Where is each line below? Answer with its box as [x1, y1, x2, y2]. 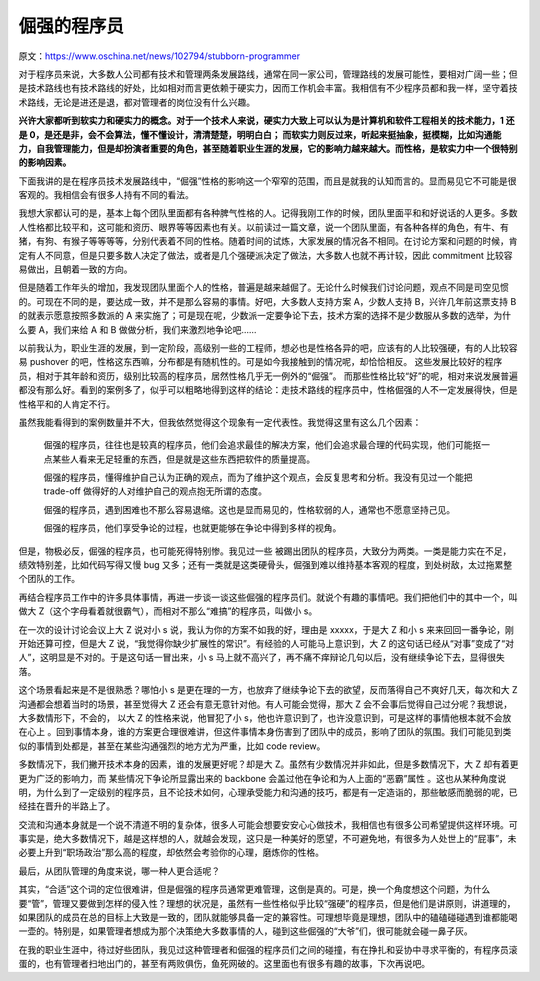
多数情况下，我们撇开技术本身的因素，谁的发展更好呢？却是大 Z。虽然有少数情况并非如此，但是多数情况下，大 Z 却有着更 [18, 758, 519, 770]
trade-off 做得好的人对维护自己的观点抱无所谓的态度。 [43, 485, 268, 497]
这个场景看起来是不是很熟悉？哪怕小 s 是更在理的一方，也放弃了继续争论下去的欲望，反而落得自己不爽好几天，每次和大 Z [18, 684, 519, 696]
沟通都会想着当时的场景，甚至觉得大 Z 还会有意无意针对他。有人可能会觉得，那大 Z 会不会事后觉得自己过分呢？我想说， [18, 698, 513, 710]
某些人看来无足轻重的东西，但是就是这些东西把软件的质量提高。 [51, 453, 315, 465]
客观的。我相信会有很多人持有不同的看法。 [18, 189, 194, 201]
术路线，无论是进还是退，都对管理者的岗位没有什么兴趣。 [18, 96, 255, 108]
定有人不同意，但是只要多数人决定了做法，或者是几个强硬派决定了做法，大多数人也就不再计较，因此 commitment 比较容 [18, 249, 514, 261]
